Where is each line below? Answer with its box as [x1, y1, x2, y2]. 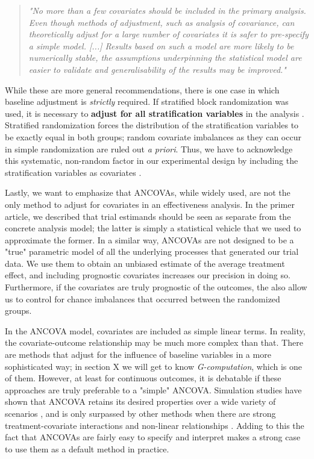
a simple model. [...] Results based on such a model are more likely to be [28, 39, 294, 52]
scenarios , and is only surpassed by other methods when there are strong [5, 407, 276, 419]
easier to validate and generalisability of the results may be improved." [28, 63, 286, 75]
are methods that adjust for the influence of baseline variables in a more [5, 348, 271, 361]
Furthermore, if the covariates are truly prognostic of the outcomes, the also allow [5, 281, 307, 293]
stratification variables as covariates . [5, 166, 142, 178]
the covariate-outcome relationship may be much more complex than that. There [5, 336, 303, 349]
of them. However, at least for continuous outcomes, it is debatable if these [5, 372, 281, 384]
